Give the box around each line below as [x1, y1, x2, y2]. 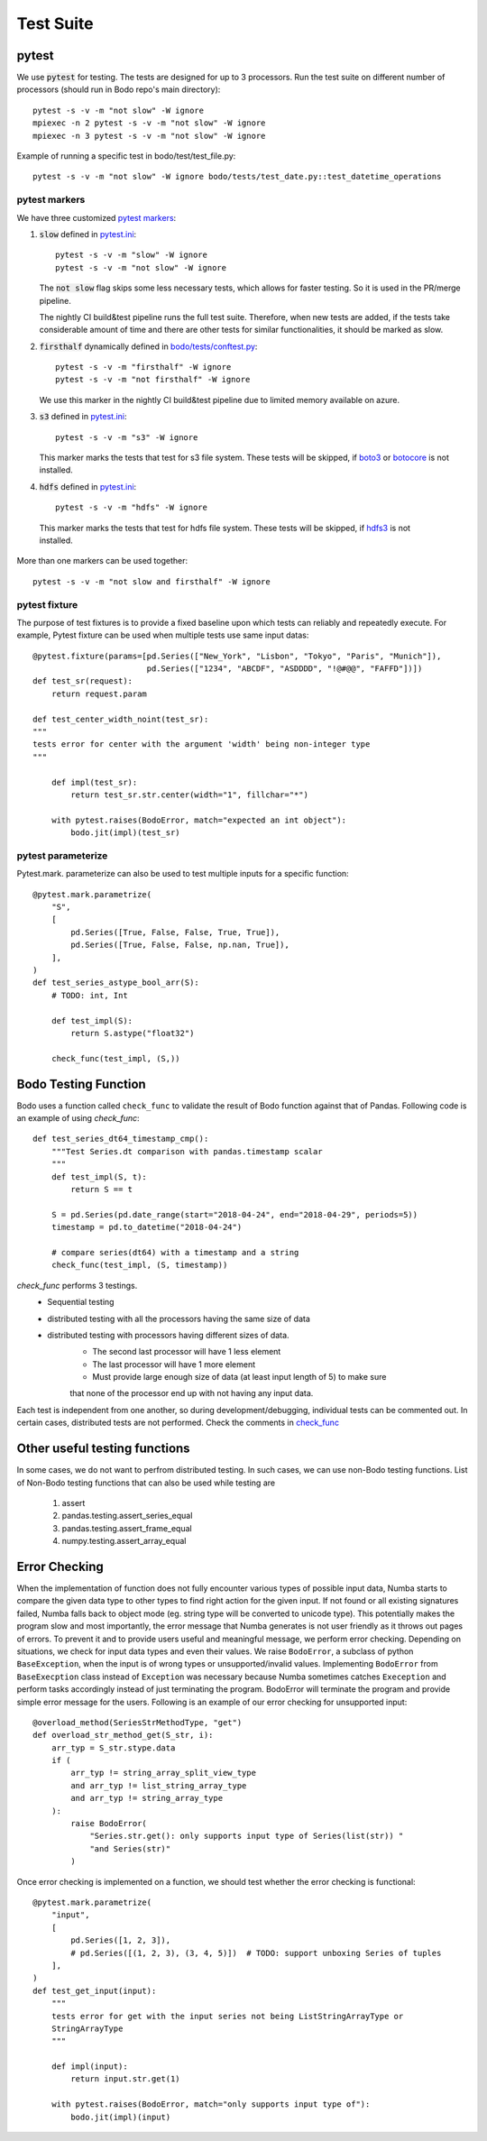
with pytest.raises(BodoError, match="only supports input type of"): [51, 2100, 371, 2109]
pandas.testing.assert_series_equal [61, 1511, 193, 1521]
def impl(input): [51, 2062, 128, 2072]
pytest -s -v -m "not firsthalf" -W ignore [55, 374, 251, 385]
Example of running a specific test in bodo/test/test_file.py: [16, 151, 236, 161]
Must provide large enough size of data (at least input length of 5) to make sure [92, 1372, 387, 1383]
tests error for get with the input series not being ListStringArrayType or [51, 2011, 404, 2021]
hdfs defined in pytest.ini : [39, 481, 137, 492]
